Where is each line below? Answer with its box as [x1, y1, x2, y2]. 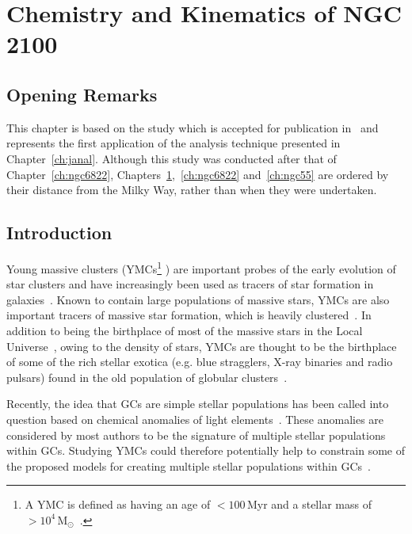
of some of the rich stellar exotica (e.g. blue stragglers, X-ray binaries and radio [6, 353, 393, 370]
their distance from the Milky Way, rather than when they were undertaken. [6, 181, 377, 198]
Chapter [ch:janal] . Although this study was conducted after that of [6, 150, 337, 166]
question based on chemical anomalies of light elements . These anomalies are [6, 410, 384, 427]
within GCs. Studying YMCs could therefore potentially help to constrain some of [6, 442, 406, 459]
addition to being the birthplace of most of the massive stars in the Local [6, 322, 363, 338]
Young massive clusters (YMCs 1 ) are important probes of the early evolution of [6, 257, 396, 277]
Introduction [6, 220, 113, 245]
